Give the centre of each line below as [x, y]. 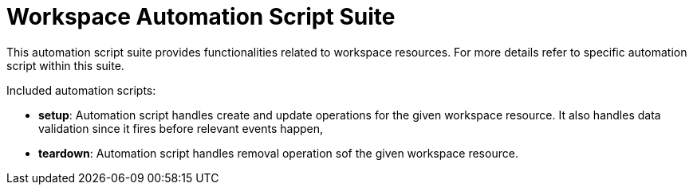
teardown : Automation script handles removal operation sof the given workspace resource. [278, 153]
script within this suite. [65, 65]
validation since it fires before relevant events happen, [181, 128]
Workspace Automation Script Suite [201, 17]
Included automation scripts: [81, 90]
